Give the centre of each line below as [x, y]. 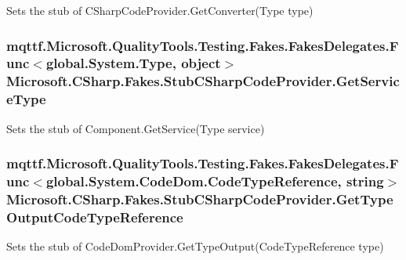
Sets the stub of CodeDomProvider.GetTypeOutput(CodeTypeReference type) [195, 246]
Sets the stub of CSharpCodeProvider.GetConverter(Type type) [160, 10]
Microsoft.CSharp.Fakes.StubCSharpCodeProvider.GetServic [203, 81]
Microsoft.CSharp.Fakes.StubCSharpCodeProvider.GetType [200, 199]
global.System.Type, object [133, 63]
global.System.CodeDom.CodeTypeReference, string [215, 181]
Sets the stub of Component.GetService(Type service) [136, 128]
